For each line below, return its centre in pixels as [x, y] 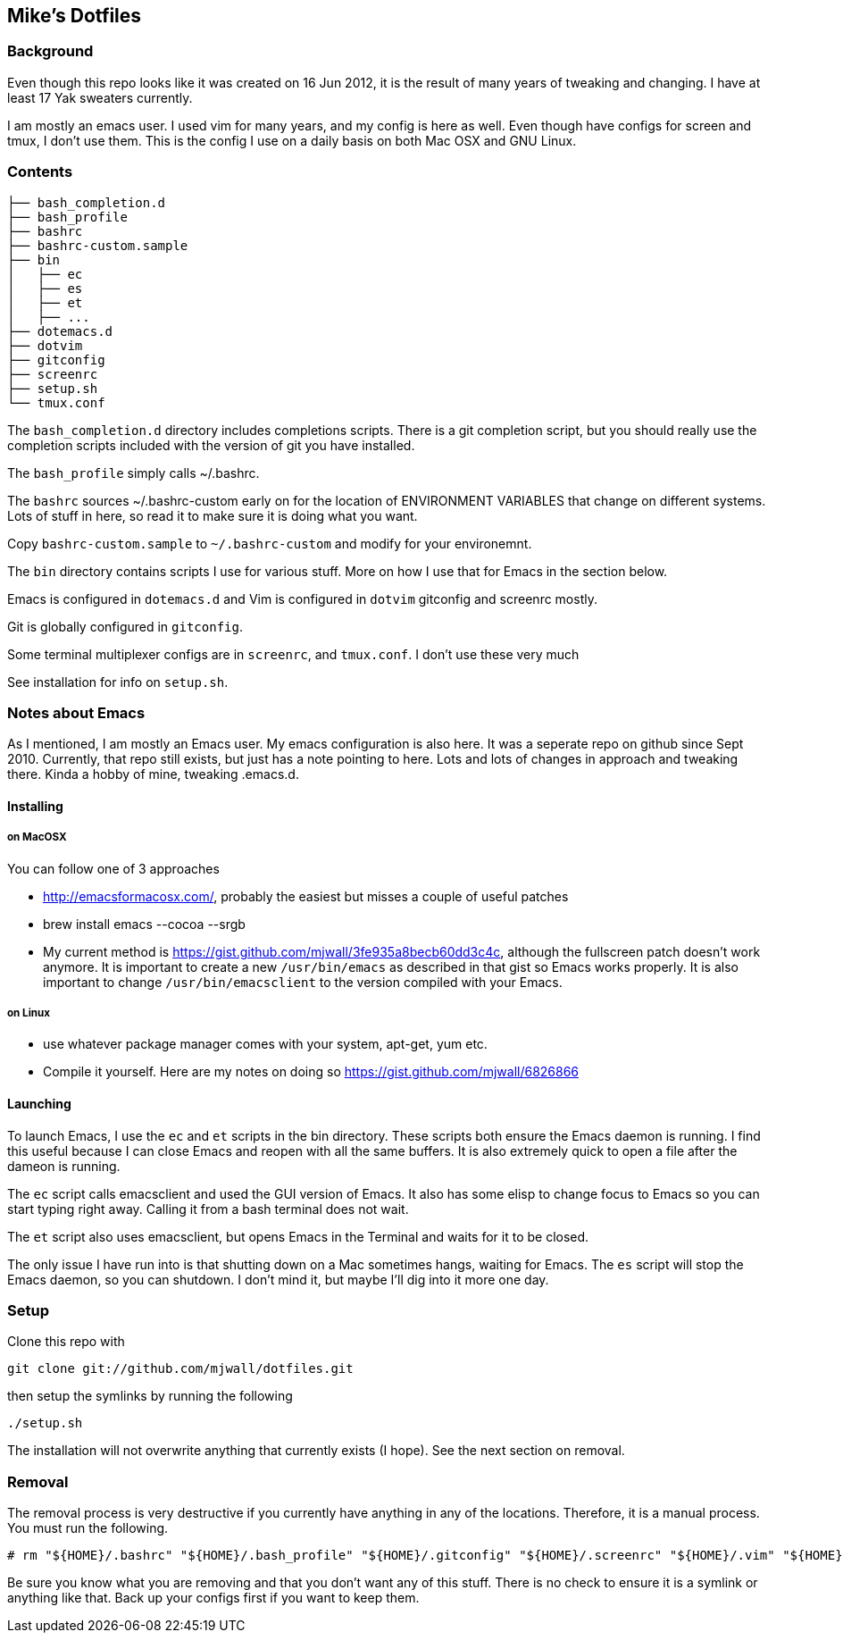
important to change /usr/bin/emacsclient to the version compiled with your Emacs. [303, 982]
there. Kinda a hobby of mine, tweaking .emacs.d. [153, 774]
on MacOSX [37, 837]
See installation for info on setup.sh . [118, 682]
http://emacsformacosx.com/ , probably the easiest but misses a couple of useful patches [306, 896]
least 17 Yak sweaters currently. [100, 97]
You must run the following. [88, 1528]
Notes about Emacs [76, 712]
